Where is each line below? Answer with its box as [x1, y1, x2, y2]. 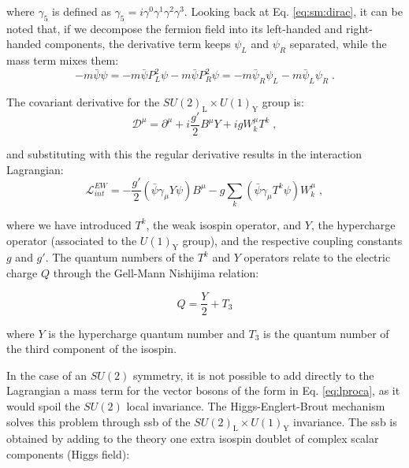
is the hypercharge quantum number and [48, 325, 245, 341]
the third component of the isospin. [6, 340, 177, 357]
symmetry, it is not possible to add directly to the [132, 366, 374, 383]
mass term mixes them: [6, 52, 119, 69]
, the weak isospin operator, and [146, 216, 302, 232]
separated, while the [289, 35, 387, 52]
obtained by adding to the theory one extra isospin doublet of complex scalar [6, 430, 379, 447]
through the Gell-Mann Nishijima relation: [53, 264, 259, 280]
